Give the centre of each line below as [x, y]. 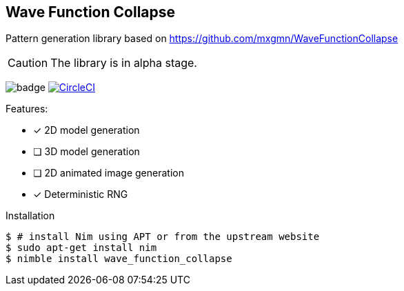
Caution [28, 63]
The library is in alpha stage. [124, 63]
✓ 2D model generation [87, 130]
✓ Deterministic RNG [81, 194]
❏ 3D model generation [87, 152]
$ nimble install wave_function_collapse [119, 259]
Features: [27, 109]
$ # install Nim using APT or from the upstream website [163, 237]
